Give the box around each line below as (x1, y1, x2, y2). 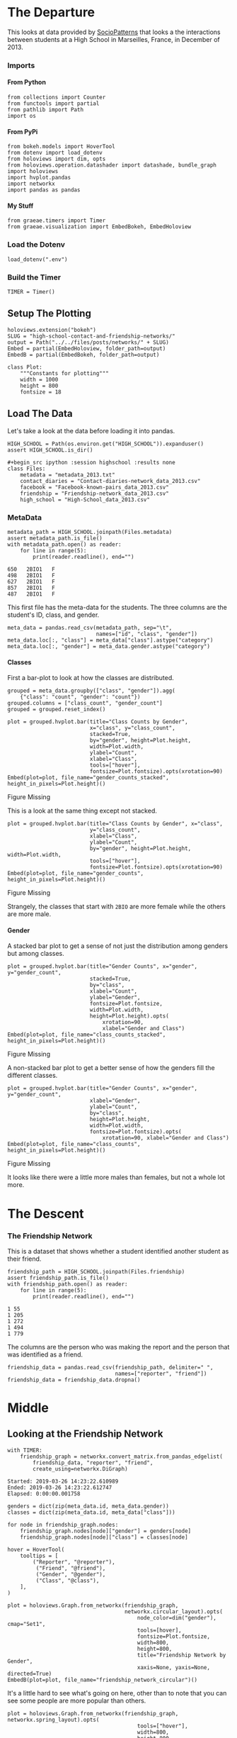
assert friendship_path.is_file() (7, 1274, 110, 1281)
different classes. (7, 1071, 58, 1080)
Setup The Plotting (7, 308, 92, 320)
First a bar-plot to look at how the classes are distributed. (7, 674, 175, 682)
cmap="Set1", (7, 1620, 46, 1627)
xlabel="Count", (89, 988, 138, 995)
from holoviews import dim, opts (7, 155, 106, 163)
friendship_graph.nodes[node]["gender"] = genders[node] (20, 1527, 192, 1534)
